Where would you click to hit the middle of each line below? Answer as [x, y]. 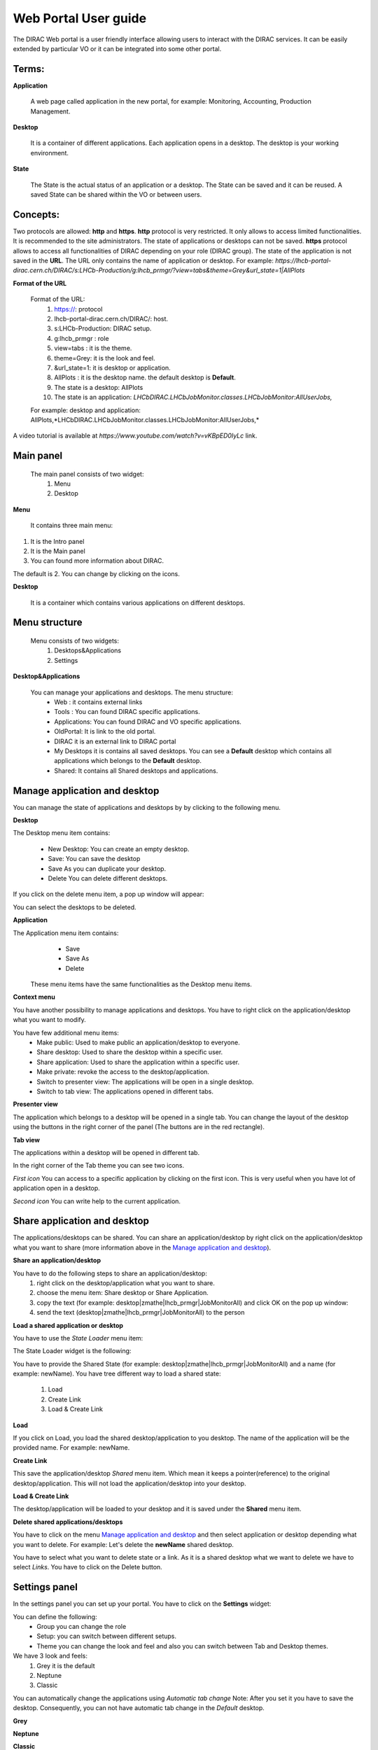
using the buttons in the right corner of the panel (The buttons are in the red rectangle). [139, 1127]
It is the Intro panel [57, 541]
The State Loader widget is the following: [72, 1351]
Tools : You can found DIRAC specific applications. [127, 712]
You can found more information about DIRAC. [97, 561]
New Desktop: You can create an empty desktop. [119, 849]
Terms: [29, 69]
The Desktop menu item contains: [62, 833]
